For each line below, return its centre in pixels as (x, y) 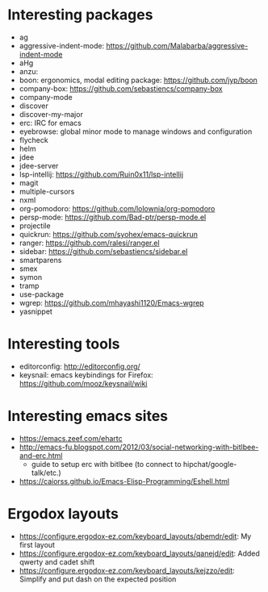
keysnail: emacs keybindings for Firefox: (86, 375)
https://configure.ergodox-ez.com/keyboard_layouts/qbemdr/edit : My (135, 536)
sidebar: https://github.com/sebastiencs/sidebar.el (103, 251)
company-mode (46, 97)
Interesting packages (80, 15)
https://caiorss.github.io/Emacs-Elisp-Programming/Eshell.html (124, 481)
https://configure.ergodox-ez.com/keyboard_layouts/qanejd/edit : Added (139, 553)
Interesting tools (64, 344)
